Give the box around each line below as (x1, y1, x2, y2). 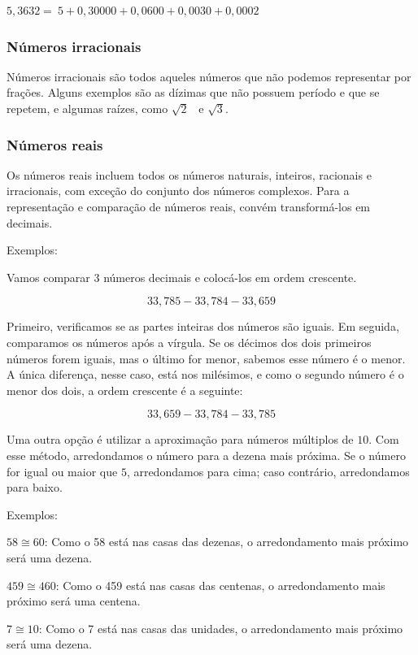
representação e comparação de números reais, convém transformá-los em (7, 198, 371, 215)
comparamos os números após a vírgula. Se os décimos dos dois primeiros (7, 333, 372, 350)
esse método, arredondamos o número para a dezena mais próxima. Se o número (7, 446, 406, 463)
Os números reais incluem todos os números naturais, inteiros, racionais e (7, 166, 372, 183)
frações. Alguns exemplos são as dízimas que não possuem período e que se (7, 84, 380, 101)
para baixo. (7, 479, 63, 496)
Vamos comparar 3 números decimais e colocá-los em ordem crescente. (7, 268, 357, 285)
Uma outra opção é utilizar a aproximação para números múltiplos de (7, 431, 354, 448)
